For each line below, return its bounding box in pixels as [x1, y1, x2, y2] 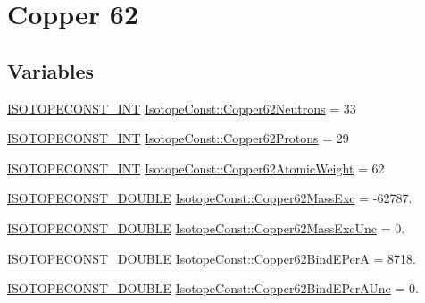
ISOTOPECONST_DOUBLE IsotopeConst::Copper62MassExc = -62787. [7, 189, 412, 207]
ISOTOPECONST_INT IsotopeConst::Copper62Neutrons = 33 [7, 98, 356, 117]
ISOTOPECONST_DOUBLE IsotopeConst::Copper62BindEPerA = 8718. [7, 248, 416, 267]
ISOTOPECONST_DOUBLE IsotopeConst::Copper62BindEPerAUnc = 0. [7, 279, 419, 298]
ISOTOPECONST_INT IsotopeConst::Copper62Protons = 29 [7, 129, 349, 147]
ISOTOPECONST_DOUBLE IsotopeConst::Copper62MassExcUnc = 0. [7, 218, 405, 237]
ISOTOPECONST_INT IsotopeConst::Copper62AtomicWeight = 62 [7, 158, 385, 177]
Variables [7, 56, 95, 84]
